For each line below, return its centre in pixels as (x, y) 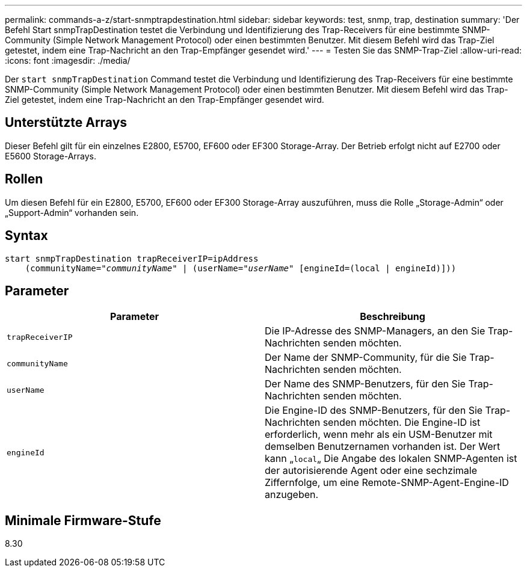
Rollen (24, 179)
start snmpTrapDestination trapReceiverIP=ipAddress (132, 258)
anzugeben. (292, 495)
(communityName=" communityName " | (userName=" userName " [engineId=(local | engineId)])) (241, 268)
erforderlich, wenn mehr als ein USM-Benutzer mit (379, 435)
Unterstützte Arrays (66, 123)
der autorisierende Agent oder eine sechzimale (371, 471)
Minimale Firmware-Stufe (83, 520)
